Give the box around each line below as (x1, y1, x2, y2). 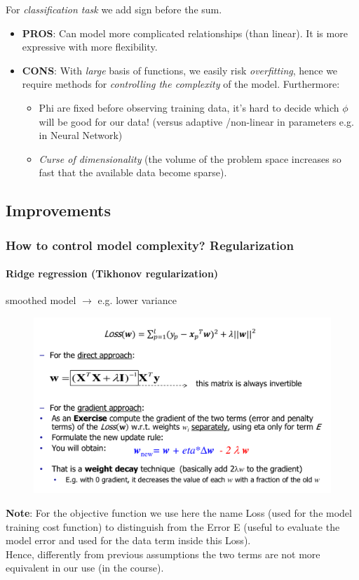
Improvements (6, 199, 111, 221)
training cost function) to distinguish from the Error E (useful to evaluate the (6, 519, 340, 534)
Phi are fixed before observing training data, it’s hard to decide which (39, 100, 339, 114)
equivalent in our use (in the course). (6, 560, 164, 575)
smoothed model (6, 293, 76, 308)
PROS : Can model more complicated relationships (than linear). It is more (22, 25, 348, 40)
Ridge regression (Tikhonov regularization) (6, 266, 219, 281)
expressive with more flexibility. (22, 39, 158, 54)
